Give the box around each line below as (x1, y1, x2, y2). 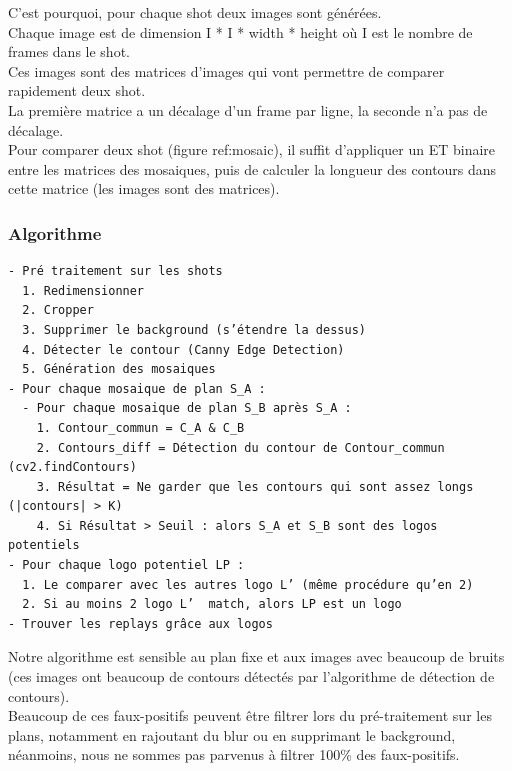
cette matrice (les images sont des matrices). (8, 178, 280, 199)
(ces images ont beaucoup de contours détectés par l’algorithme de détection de (8, 666, 495, 687)
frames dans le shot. (8, 41, 130, 62)
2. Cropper (22, 303, 94, 318)
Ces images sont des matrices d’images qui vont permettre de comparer (8, 60, 445, 81)
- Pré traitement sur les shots (8, 264, 223, 279)
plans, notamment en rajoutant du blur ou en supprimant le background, (8, 724, 456, 745)
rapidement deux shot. (8, 80, 146, 101)
